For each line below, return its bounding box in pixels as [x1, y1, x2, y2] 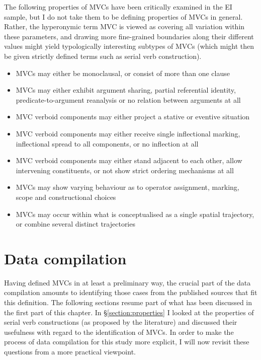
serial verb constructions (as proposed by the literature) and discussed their [4, 317, 237, 327]
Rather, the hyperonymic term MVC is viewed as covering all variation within [4, 21, 245, 32]
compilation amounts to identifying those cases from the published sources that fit [4, 287, 257, 298]
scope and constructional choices [16, 191, 116, 202]
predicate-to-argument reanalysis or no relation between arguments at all [16, 94, 241, 105]
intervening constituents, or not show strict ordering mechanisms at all [16, 165, 234, 175]
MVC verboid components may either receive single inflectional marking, [16, 128, 240, 138]
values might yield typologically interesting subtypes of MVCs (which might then [4, 41, 254, 51]
